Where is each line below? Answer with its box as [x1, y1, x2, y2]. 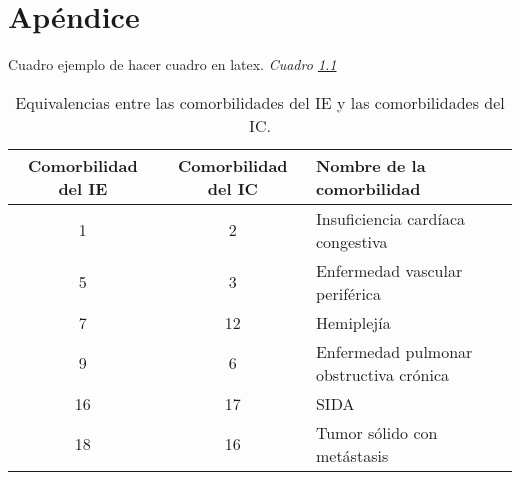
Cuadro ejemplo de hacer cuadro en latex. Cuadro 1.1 [8, 54, 337, 75]
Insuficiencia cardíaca [315, 206, 465, 230]
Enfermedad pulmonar [315, 339, 473, 363]
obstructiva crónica [315, 362, 450, 386]
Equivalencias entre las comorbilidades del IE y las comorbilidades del [15, 90, 505, 114]
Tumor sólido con [315, 420, 438, 444]
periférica [315, 281, 381, 305]
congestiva [315, 229, 388, 253]
